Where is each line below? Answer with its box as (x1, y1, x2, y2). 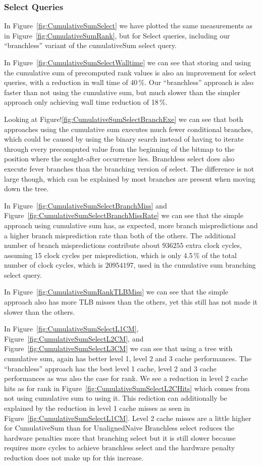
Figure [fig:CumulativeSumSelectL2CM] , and (4, 333, 144, 344)
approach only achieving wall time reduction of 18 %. (4, 97, 168, 107)
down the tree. (4, 183, 49, 194)
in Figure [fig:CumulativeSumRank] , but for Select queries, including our (4, 30, 230, 40)
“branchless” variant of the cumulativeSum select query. (4, 40, 177, 51)
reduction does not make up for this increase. (4, 452, 144, 462)
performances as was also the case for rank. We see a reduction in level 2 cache (4, 373, 248, 384)
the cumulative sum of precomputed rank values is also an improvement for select (4, 67, 256, 77)
